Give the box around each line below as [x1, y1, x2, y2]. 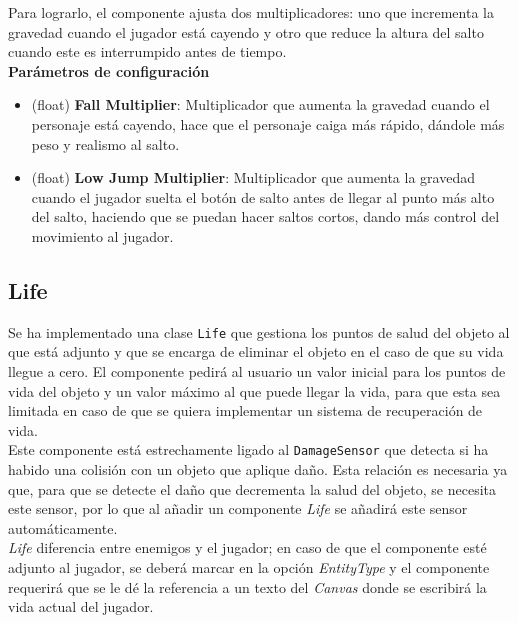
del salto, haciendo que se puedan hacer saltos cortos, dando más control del [31, 206, 500, 227]
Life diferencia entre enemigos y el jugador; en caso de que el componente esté [8, 537, 487, 558]
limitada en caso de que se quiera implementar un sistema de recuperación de [8, 400, 483, 421]
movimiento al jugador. [31, 225, 174, 246]
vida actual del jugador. [8, 596, 154, 617]
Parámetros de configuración [8, 60, 210, 81]
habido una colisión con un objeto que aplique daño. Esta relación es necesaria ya [8, 459, 508, 480]
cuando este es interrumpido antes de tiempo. [8, 41, 287, 62]
